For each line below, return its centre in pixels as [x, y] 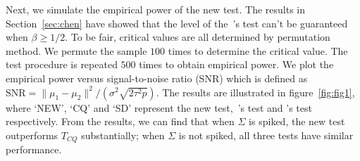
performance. [34, 149]
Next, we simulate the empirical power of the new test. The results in [156, 9]
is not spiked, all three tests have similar [266, 135]
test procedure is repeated [62, 64]
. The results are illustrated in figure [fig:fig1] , [255, 92]
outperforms [32, 135]
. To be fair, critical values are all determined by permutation [198, 37]
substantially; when [123, 135]
